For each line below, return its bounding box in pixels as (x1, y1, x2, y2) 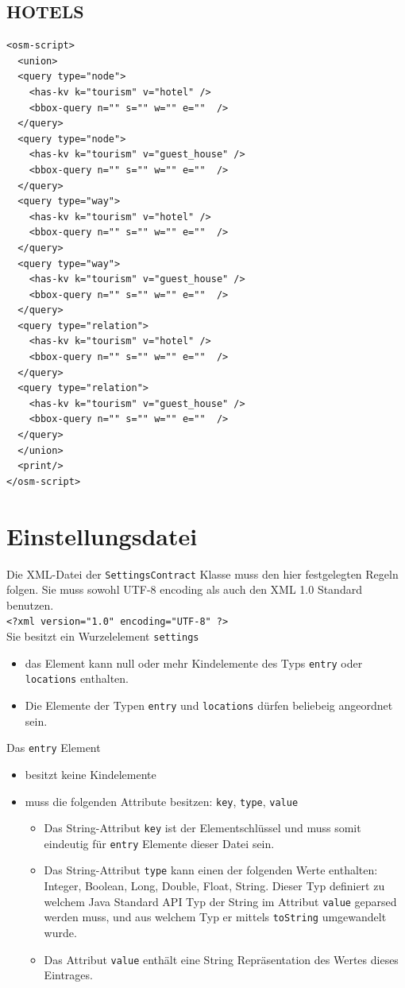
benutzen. (6, 596, 54, 613)
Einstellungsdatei (6, 519, 198, 552)
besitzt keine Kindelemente (25, 765, 156, 782)
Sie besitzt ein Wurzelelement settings (6, 628, 199, 645)
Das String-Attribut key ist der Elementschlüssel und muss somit (44, 819, 361, 836)
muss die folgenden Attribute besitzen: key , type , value (25, 792, 299, 809)
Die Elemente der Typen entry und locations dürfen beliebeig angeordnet (25, 697, 393, 714)
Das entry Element (6, 739, 101, 756)
